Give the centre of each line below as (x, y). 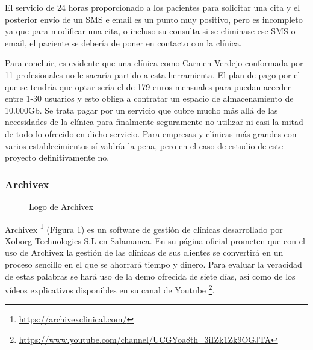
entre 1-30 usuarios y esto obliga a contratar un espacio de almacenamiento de (149, 98)
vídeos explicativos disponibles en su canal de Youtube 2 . (110, 289)
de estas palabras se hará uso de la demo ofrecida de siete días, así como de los (150, 276)
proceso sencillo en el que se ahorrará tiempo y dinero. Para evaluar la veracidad (153, 264)
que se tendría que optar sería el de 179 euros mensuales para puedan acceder (148, 86)
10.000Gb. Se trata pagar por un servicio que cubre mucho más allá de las (141, 110)
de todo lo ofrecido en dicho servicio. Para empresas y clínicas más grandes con (151, 133)
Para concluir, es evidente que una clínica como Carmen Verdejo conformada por (154, 63)
